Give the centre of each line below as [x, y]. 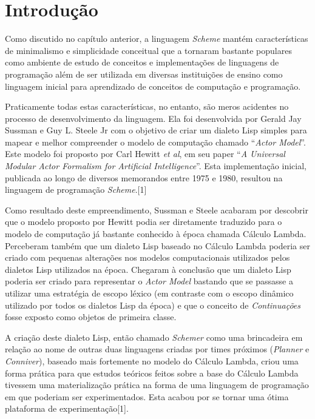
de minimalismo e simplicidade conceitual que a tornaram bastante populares [148, 50]
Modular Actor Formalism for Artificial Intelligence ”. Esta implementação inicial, [156, 166]
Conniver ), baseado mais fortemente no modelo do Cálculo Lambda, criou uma [152, 360]
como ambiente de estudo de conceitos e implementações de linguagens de [142, 62]
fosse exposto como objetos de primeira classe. [91, 317]
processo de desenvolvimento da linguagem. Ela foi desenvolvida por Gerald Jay [153, 118]
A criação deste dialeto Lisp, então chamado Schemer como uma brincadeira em [154, 337]
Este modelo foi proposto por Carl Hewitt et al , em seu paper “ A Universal [145, 154]
